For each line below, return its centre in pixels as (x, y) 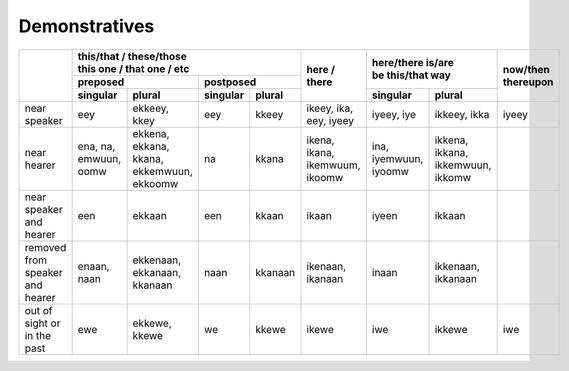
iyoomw (390, 171)
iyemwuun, (397, 158)
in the (38, 335)
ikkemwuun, (463, 165)
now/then (526, 69)
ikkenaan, (457, 266)
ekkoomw (155, 183)
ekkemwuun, (163, 171)
